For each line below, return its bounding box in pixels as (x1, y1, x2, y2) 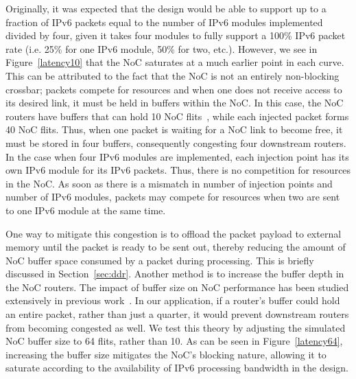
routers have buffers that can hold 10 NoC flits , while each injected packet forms (5, 108, 349, 123)
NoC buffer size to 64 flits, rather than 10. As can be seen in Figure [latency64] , (5, 334, 343, 348)
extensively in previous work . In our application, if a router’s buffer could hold (5, 293, 340, 308)
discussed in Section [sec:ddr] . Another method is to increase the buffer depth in (5, 266, 344, 281)
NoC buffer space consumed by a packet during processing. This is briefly (5, 253, 314, 267)
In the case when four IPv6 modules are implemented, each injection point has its (5, 149, 349, 163)
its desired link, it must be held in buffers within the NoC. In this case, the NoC (5, 95, 344, 110)
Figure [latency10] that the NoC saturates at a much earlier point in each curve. (5, 55, 344, 69)
